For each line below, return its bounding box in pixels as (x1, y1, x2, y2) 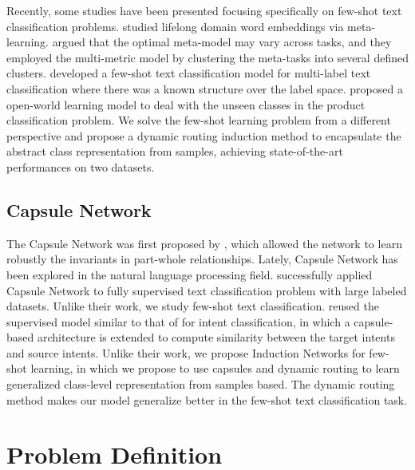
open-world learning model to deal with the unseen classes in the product (6, 96, 366, 113)
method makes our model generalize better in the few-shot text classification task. (6, 391, 408, 408)
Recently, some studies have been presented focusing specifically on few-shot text (6, 2, 402, 18)
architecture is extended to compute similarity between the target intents (37, 329, 395, 346)
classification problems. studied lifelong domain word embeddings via (6, 18, 344, 34)
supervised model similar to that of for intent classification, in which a (6, 313, 350, 330)
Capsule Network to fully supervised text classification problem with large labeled (6, 282, 407, 298)
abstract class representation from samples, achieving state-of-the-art (6, 143, 343, 160)
